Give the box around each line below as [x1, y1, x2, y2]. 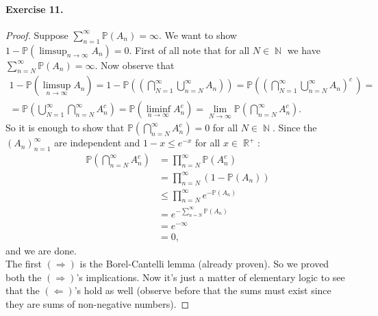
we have [287, 42, 320, 57]
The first [5, 256, 42, 271]
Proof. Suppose [5, 27, 68, 42]
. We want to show [158, 27, 237, 42]
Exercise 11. [5, 1, 64, 16]
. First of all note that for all [129, 42, 250, 57]
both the [5, 269, 42, 284]
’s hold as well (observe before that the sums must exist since [74, 283, 331, 298]
